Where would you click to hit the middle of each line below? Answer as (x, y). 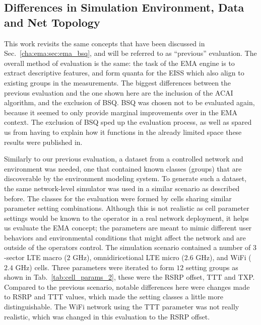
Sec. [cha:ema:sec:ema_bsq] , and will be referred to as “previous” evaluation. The (130, 53)
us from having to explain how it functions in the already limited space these (123, 132)
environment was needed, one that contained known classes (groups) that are (123, 168)
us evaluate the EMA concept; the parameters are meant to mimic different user (128, 228)
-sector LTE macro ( (36, 257)
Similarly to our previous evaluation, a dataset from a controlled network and (124, 159)
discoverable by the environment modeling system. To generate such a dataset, (125, 178)
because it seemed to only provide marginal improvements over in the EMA (121, 112)
